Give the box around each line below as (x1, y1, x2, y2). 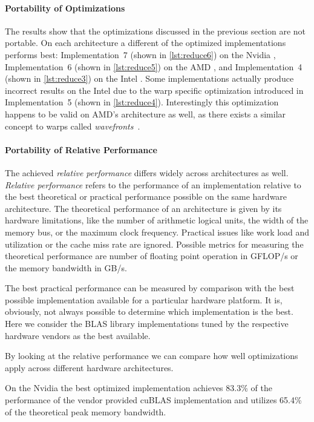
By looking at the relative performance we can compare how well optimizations (5, 349, 298, 362)
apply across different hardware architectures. (5, 361, 174, 374)
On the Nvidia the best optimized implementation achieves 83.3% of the (5, 381, 272, 394)
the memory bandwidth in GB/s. (5, 261, 127, 274)
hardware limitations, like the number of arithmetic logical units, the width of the (5, 214, 309, 226)
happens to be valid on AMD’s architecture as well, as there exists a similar (5, 107, 286, 120)
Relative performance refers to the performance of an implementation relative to (5, 178, 301, 191)
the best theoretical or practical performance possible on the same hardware (5, 190, 287, 203)
